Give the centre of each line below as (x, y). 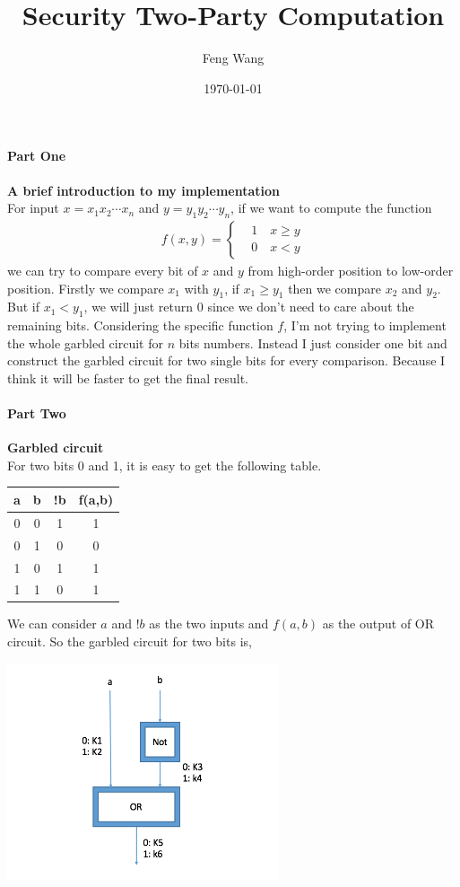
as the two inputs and (209, 624)
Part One (37, 156)
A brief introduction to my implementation (143, 190)
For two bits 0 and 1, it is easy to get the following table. (165, 465)
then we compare (334, 288)
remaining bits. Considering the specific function (140, 325)
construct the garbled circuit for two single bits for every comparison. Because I (226, 360)
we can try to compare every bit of (103, 270)
